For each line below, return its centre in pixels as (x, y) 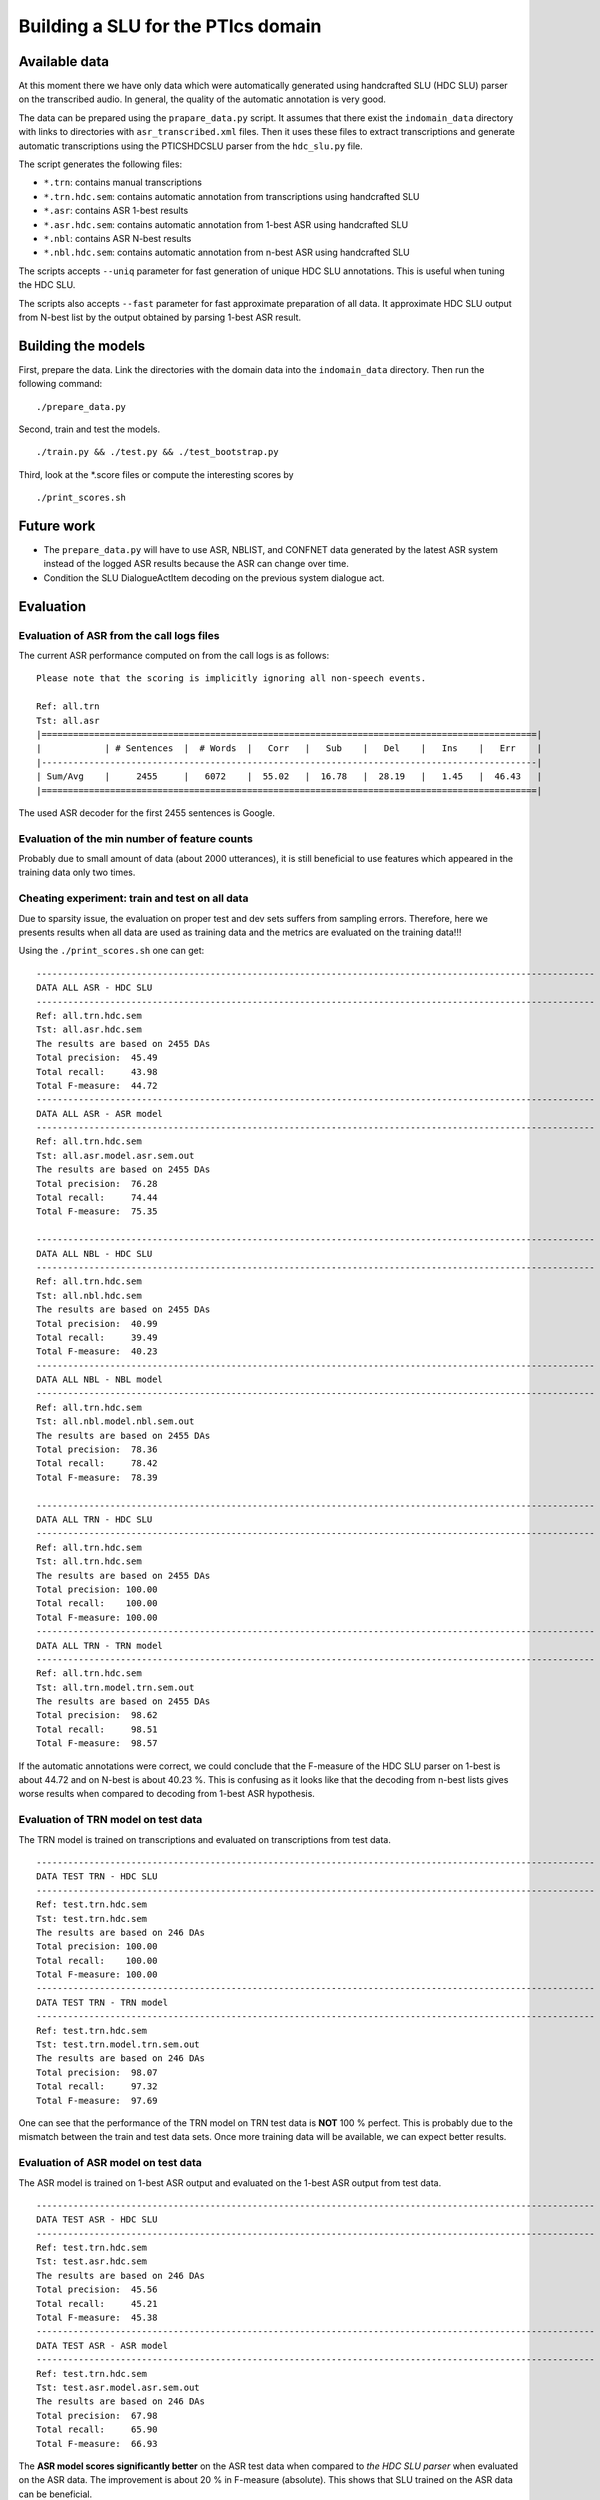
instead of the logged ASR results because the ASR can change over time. (196, 564)
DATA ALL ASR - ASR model (100, 1113)
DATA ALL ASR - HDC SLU (94, 988)
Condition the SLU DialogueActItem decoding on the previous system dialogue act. (214, 577)
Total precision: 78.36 (97, 1449)
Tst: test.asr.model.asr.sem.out (118, 2387)
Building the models (82, 345)
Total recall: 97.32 (97, 2086)
